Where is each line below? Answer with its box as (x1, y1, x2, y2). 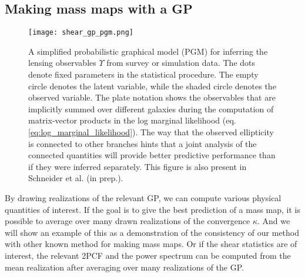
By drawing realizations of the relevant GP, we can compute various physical (5, 191, 281, 203)
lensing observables (28, 56, 96, 69)
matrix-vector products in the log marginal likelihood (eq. (28, 114, 236, 126)
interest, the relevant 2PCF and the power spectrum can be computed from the (5, 249, 291, 261)
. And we (257, 215, 290, 227)
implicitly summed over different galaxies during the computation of (28, 102, 274, 115)
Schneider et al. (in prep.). (28, 172, 123, 184)
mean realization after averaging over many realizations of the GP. (5, 261, 244, 273)
